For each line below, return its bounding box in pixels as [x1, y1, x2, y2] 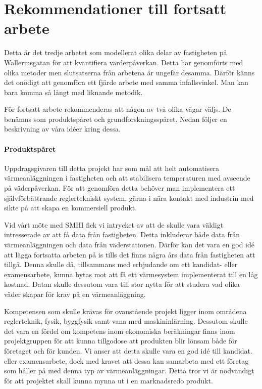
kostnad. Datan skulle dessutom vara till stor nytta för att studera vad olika [4, 279, 240, 289]
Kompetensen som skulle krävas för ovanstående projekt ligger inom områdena [4, 306, 247, 316]
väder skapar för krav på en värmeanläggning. [4, 288, 146, 299]
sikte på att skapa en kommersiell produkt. [4, 202, 137, 213]
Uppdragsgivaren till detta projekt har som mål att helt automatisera [4, 162, 219, 173]
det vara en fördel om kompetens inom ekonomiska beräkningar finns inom [4, 325, 235, 336]
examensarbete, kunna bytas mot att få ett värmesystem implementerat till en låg [4, 269, 258, 279]
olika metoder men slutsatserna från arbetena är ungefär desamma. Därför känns [4, 67, 255, 77]
